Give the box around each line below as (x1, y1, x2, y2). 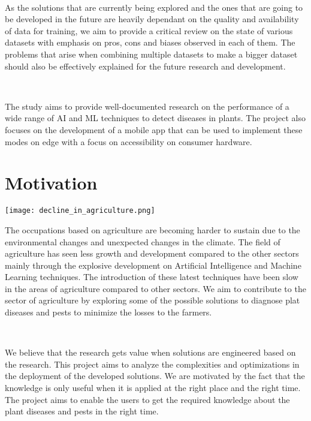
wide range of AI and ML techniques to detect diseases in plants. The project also (5, 112, 306, 124)
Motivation (5, 170, 98, 195)
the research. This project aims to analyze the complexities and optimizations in (5, 357, 300, 370)
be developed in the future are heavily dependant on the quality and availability (5, 13, 299, 25)
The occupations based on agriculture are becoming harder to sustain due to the (5, 223, 300, 236)
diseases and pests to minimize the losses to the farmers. (5, 306, 212, 318)
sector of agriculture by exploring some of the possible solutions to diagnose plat (5, 294, 300, 306)
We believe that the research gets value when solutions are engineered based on (5, 346, 296, 359)
